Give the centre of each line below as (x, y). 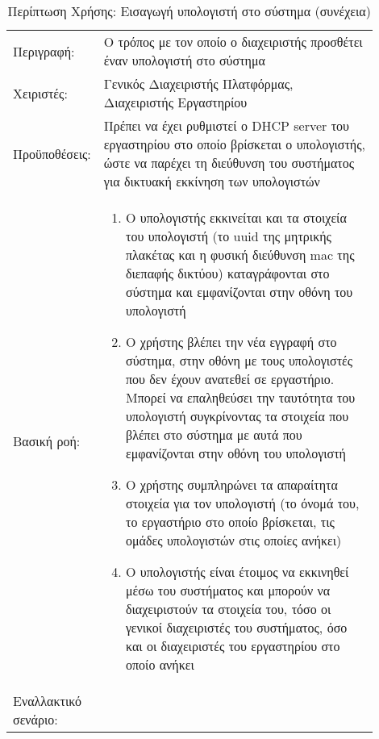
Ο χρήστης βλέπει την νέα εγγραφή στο (231, 342)
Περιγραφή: (44, 51)
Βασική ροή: (47, 441)
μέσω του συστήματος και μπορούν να (228, 590)
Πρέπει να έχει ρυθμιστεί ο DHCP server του (226, 125)
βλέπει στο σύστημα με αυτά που (214, 434)
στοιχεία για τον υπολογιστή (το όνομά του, (243, 503)
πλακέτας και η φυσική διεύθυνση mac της (240, 255)
